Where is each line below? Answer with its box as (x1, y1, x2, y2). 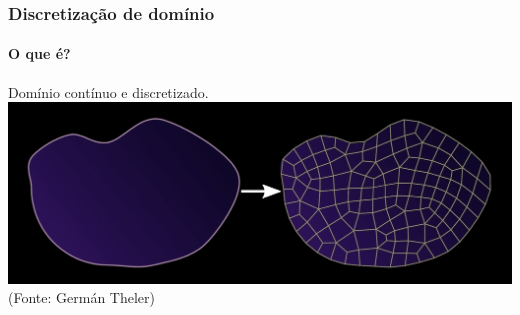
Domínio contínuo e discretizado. (8, 81, 209, 102)
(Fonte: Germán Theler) (8, 287, 155, 308)
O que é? (8, 43, 71, 64)
